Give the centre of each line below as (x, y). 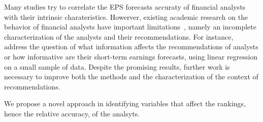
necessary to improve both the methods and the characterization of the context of (131, 77)
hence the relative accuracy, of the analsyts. (72, 113)
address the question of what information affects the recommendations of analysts (131, 47)
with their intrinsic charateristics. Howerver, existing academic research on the (126, 17)
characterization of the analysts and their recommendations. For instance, (119, 36)
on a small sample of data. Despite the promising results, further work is (117, 66)
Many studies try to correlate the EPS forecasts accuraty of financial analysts (125, 7)
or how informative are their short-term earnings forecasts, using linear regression (131, 56)
